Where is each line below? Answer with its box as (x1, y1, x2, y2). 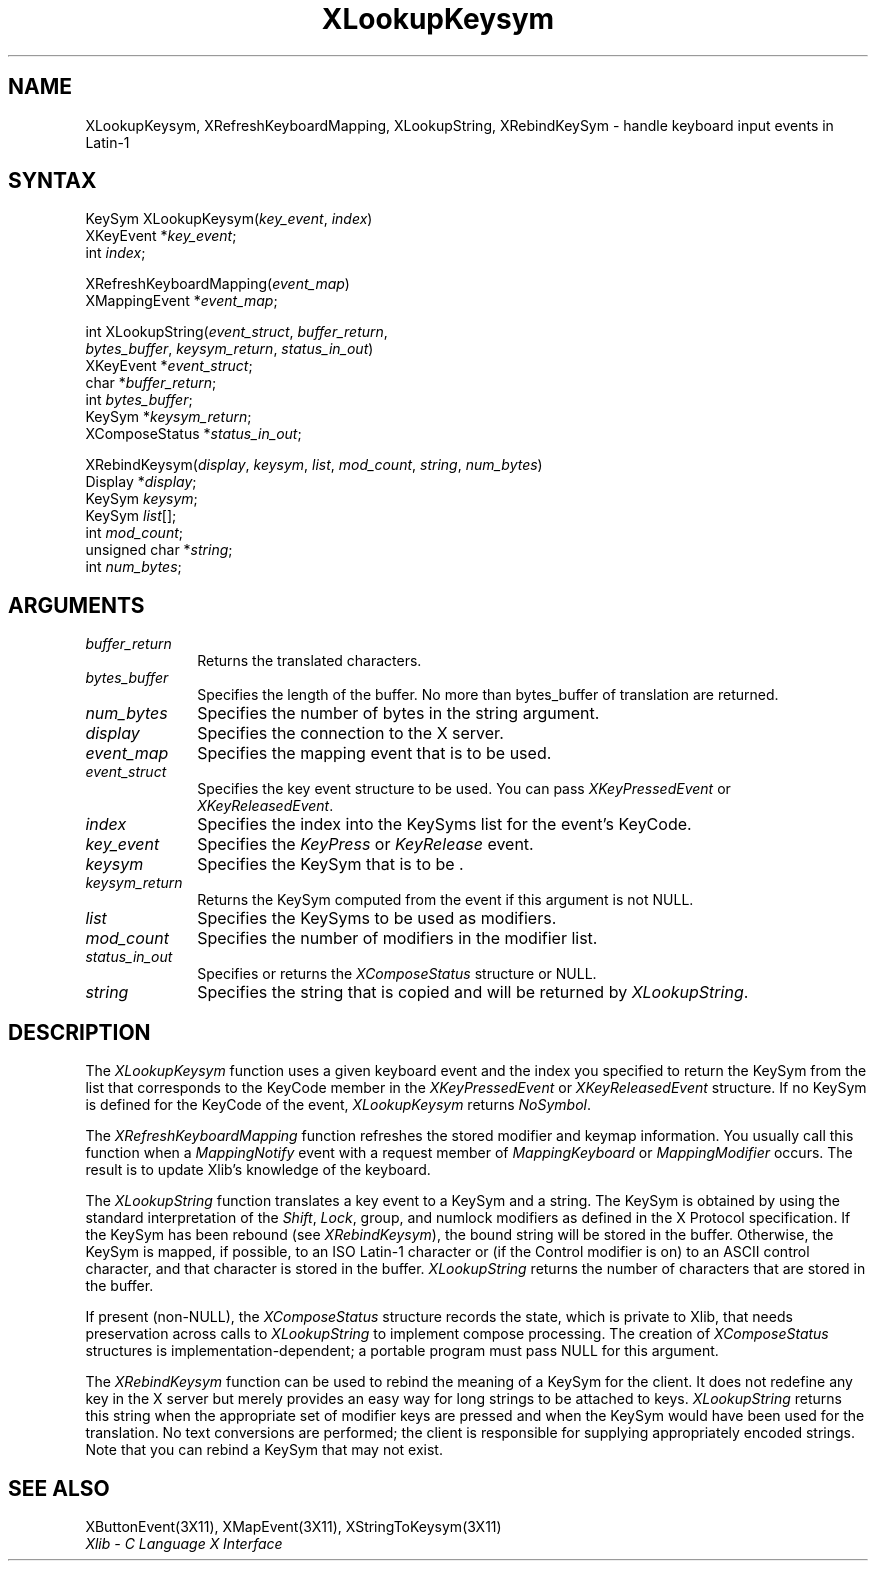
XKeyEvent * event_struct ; (85, 357, 253, 375)
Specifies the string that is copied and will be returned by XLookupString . (197, 982, 749, 1003)
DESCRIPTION (8, 1019, 151, 1045)
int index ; (85, 244, 146, 262)
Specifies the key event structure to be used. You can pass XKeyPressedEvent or (197, 780, 731, 798)
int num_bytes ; (85, 558, 182, 576)
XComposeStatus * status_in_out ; (85, 425, 302, 443)
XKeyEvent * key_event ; (85, 227, 237, 245)
